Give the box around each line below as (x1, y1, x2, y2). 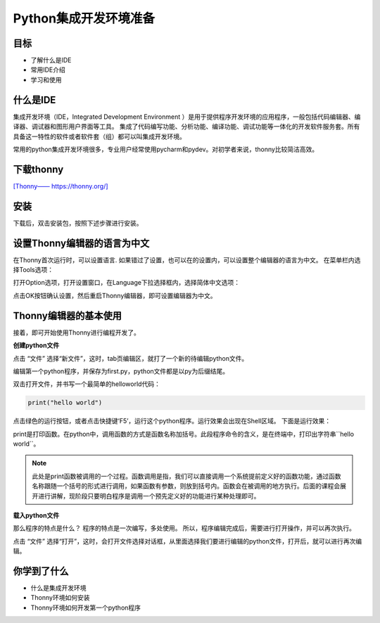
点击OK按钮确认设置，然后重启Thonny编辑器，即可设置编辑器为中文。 (13, 291, 217, 300)
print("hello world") (27, 399, 103, 407)
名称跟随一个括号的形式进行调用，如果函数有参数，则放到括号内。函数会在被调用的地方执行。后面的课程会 (32, 482, 341, 490)
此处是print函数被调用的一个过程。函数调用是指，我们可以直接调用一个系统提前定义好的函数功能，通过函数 (32, 472, 341, 480)
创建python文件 (13, 341, 60, 349)
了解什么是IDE (30, 56, 72, 65)
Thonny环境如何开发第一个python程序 (30, 603, 141, 612)
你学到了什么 (13, 565, 69, 577)
